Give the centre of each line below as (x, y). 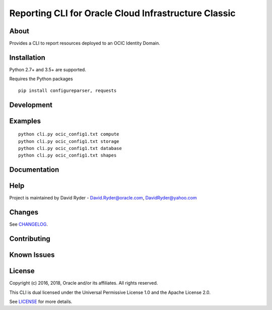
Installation (27, 57)
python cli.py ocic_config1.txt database (70, 148)
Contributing (30, 239)
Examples (25, 121)
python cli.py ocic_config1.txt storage (69, 141)
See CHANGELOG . (28, 224)
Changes (24, 212)
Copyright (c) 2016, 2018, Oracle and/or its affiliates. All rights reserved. (84, 283)
